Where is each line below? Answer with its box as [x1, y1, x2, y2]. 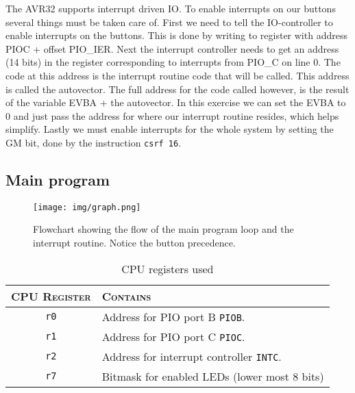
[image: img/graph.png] [33, 202, 141, 212]
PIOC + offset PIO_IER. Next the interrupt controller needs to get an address [5, 41, 339, 55]
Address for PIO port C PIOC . [101, 328, 245, 344]
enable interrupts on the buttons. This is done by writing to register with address [5, 28, 347, 42]
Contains [101, 288, 151, 304]
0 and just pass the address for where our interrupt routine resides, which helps [5, 108, 339, 123]
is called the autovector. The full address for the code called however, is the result [5, 81, 350, 96]
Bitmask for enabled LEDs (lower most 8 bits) [101, 368, 324, 384]
